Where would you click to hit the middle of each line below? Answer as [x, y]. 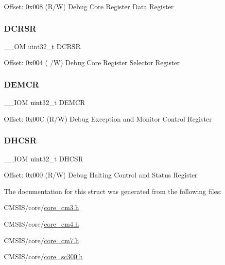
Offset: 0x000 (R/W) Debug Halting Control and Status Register [101, 175]
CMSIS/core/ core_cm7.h [42, 240]
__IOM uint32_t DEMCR [45, 102]
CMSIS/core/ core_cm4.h [42, 224]
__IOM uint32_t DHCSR [43, 158]
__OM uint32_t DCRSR [42, 46]
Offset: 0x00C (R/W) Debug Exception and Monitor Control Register [108, 118]
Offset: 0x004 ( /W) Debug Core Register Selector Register [92, 62]
